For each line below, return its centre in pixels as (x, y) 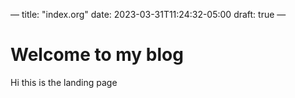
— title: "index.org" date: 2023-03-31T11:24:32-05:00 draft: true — (148, 14)
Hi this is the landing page (64, 82)
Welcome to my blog (97, 55)
